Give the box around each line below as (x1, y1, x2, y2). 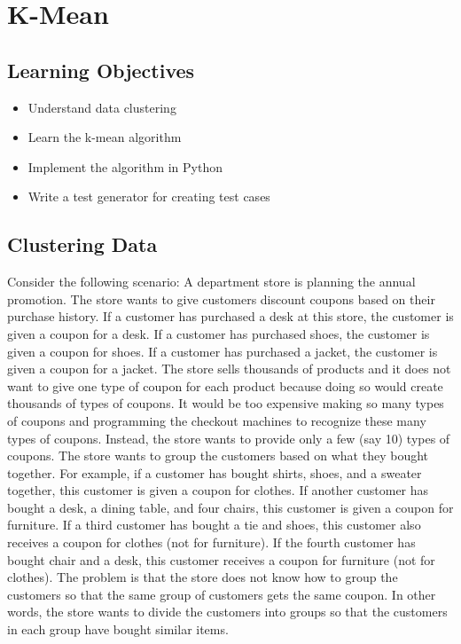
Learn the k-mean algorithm (27, 128, 182, 146)
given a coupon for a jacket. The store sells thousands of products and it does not (7, 359, 451, 378)
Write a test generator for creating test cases (27, 187, 270, 206)
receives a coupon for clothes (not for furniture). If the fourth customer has (7, 533, 416, 552)
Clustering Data (7, 231, 158, 258)
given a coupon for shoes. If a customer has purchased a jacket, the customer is (7, 342, 438, 360)
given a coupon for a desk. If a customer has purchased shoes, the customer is (7, 324, 430, 342)
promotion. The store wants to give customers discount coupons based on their (7, 289, 435, 308)
